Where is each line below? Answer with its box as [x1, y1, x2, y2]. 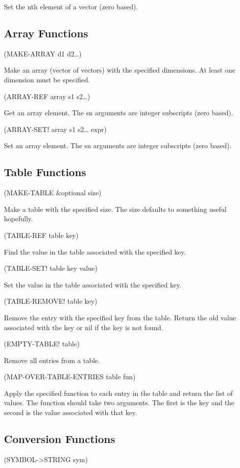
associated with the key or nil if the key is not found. [4, 322, 163, 332]
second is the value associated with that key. [4, 407, 137, 417]
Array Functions [4, 25, 88, 40]
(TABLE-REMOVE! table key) [4, 296, 97, 306]
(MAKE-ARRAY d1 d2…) [4, 48, 82, 58]
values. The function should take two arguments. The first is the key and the [4, 397, 235, 408]
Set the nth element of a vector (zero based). [4, 1, 138, 11]
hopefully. [4, 213, 33, 224]
